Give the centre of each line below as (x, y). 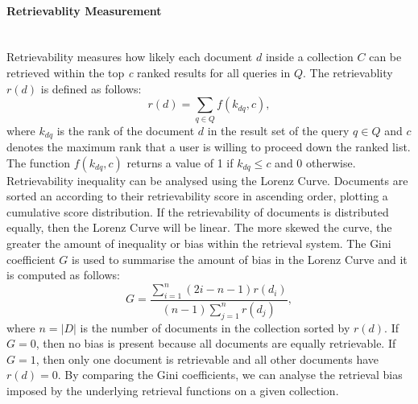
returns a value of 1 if (180, 162)
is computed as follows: (63, 275)
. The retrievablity (348, 72)
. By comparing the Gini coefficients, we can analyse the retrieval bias (230, 375)
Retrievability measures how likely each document (130, 57)
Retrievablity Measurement (84, 10)
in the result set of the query (278, 130)
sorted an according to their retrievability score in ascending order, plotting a (197, 196)
